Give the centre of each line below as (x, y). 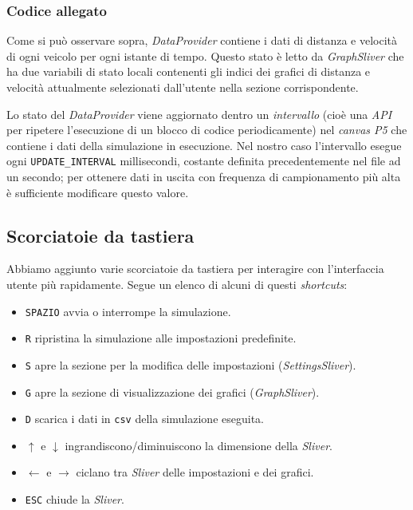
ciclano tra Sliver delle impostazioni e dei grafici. (195, 472)
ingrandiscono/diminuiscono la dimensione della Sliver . (199, 445)
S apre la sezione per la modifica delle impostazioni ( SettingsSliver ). (191, 364)
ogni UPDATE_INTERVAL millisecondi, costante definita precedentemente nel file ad (204, 161)
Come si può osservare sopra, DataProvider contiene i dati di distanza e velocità (202, 40)
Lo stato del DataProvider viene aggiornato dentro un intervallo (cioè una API (199, 114)
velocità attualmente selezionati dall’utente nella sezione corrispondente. (183, 87)
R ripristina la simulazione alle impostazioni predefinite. (161, 338)
